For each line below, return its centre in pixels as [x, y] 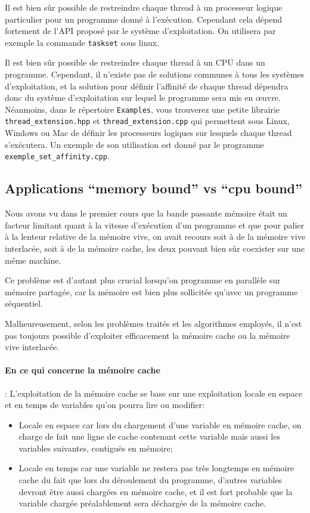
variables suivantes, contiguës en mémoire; [96, 448]
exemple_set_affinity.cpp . [57, 156]
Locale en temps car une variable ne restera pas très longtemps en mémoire [156, 468]
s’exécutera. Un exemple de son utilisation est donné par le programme [134, 144]
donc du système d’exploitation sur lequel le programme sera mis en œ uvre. [143, 98]
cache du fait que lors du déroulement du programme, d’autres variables [150, 480]
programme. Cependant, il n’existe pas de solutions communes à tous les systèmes [155, 74]
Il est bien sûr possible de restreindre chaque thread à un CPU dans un [135, 62]
